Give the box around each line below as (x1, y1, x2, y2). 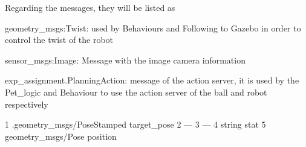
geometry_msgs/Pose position (5, 129, 117, 142)
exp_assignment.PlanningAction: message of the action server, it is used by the (5, 74, 299, 87)
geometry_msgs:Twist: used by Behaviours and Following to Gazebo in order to (5, 21, 301, 34)
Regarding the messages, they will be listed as (5, 1, 175, 13)
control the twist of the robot (5, 33, 114, 46)
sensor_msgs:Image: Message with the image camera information (5, 53, 246, 66)
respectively (5, 97, 48, 110)
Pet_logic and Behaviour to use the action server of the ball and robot (5, 85, 267, 98)
